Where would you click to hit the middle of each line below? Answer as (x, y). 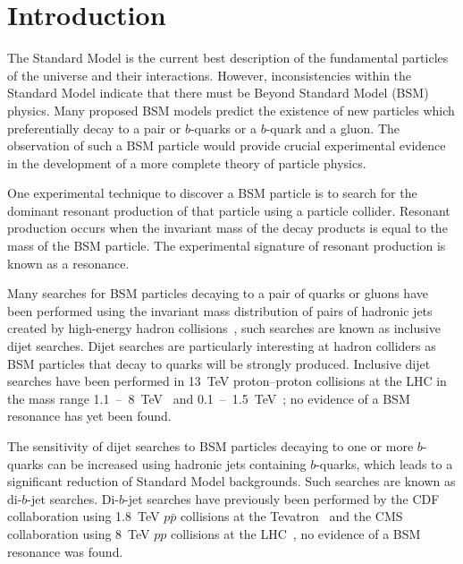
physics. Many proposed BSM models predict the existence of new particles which (231, 110)
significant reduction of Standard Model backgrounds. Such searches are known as (231, 481)
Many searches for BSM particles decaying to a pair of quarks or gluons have (218, 293)
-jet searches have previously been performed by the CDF (282, 498)
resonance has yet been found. (89, 416)
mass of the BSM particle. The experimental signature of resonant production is (227, 246)
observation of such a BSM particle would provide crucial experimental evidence (227, 145)
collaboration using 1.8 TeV (84, 516)
